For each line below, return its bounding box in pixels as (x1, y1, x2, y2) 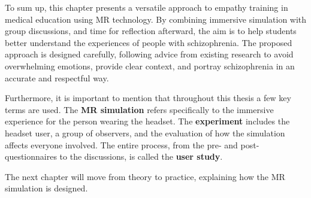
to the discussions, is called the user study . (59, 150, 223, 163)
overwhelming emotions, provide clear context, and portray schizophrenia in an (5, 59, 295, 72)
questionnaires (5, 150, 57, 163)
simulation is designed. (5, 182, 88, 194)
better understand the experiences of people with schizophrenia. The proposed (5, 36, 292, 48)
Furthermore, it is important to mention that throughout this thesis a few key (5, 92, 291, 104)
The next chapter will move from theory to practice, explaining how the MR (5, 170, 285, 182)
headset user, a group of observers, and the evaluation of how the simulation (5, 126, 285, 139)
